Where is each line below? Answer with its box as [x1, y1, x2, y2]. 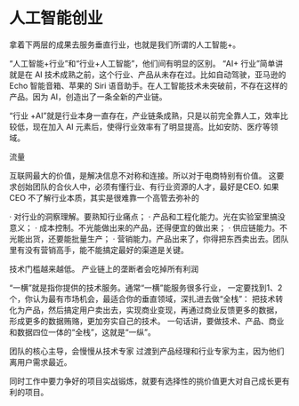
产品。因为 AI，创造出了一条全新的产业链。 [9, 91, 167, 102]
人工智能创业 [9, 8, 104, 28]
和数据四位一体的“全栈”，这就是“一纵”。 [9, 326, 156, 338]
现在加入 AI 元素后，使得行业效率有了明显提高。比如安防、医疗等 [32, 121, 271, 131]
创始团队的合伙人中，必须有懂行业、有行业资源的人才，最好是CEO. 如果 [16, 181, 279, 192]
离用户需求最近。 [9, 356, 72, 367]
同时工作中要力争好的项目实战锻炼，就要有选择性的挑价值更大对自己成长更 [9, 375, 282, 386]
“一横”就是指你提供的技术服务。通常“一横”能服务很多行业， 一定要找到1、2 [9, 282, 283, 293]
